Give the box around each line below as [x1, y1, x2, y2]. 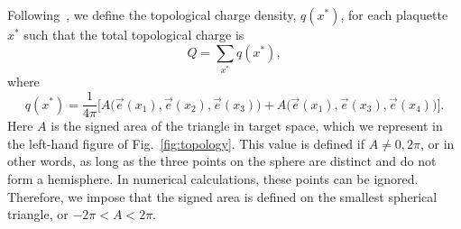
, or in [420, 133, 455, 152]
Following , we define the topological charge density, [7, 5, 297, 23]
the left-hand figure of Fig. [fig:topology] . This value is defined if [7, 133, 364, 152]
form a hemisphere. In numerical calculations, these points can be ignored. [7, 169, 419, 188]
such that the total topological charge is [23, 25, 244, 43]
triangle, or [7, 205, 69, 224]
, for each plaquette [340, 5, 448, 23]
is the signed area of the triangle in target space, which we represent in [51, 116, 443, 135]
